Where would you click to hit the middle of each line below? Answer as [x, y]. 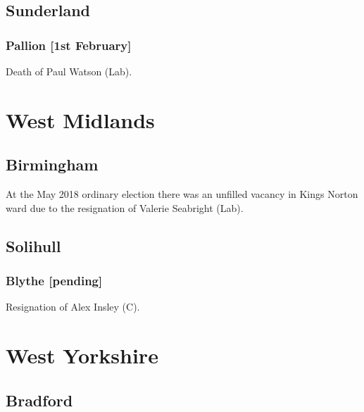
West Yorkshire [82, 355]
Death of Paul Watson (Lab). [69, 71]
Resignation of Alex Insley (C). [73, 307]
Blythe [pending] [54, 281]
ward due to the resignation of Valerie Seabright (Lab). [125, 207]
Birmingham [52, 164]
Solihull [33, 245]
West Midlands [80, 119]
